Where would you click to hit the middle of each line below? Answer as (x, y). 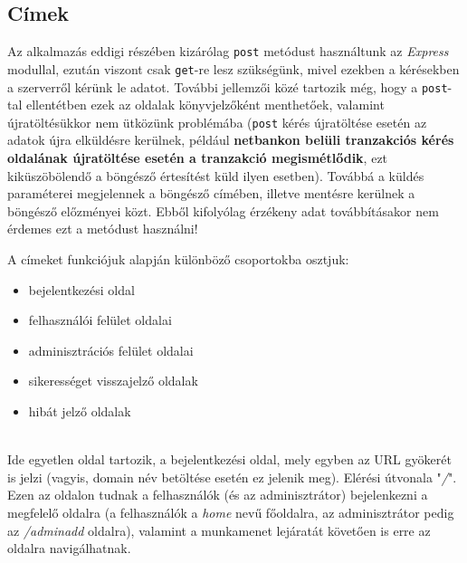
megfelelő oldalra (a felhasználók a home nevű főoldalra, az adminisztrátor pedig (231, 512)
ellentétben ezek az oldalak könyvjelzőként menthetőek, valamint (205, 105)
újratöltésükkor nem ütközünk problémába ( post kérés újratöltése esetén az (217, 122)
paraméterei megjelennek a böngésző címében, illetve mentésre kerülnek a (211, 193)
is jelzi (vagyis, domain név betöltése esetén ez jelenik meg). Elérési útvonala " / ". (232, 477)
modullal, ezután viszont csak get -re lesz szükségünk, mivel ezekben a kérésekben (233, 68)
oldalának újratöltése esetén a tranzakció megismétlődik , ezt (198, 158)
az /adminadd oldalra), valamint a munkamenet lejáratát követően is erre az (219, 530)
